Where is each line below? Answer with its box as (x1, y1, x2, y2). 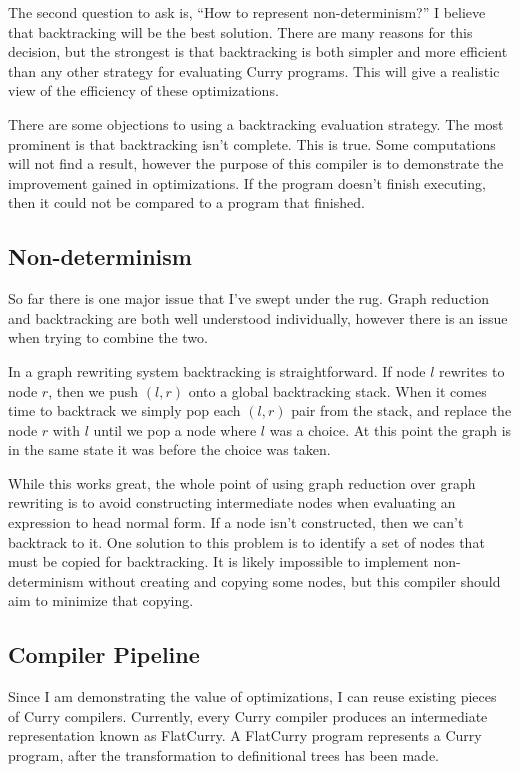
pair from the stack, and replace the (291, 400, 512, 421)
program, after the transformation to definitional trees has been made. (8, 745, 439, 766)
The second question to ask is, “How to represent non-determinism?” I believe (8, 2, 486, 22)
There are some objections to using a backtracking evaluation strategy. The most (8, 113, 504, 134)
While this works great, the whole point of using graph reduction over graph (8, 472, 476, 493)
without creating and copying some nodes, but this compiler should (88, 570, 501, 591)
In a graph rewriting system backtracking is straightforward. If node (8, 360, 426, 381)
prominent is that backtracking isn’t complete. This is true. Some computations (8, 133, 496, 154)
